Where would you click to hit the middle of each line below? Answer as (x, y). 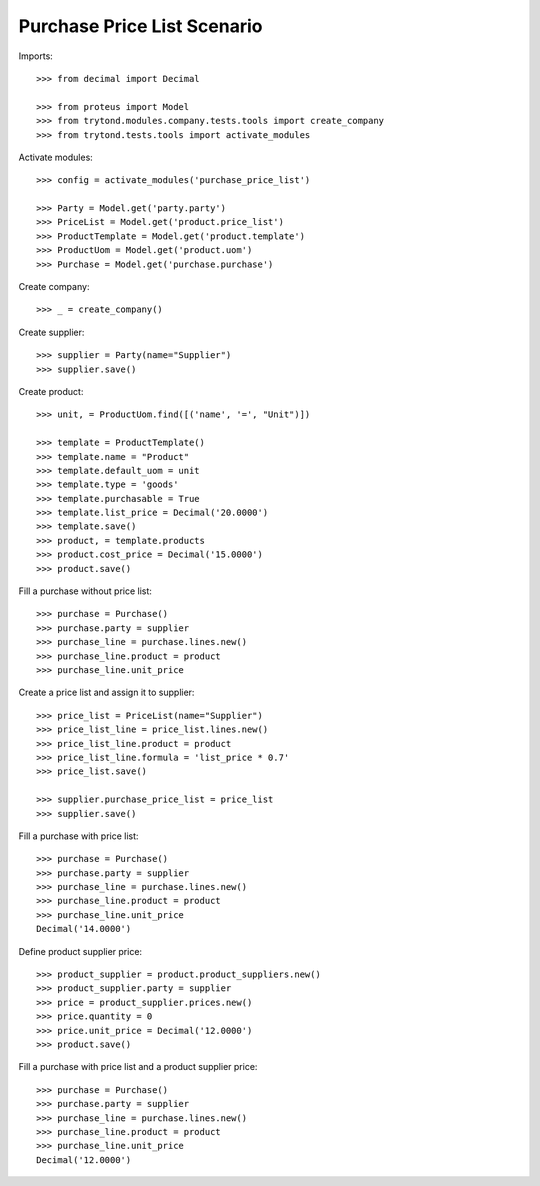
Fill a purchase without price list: (85, 591)
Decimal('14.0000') (84, 929)
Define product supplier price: (80, 951)
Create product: (51, 391)
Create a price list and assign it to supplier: (106, 692)
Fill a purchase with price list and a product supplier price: (138, 1067)
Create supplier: (51, 332)
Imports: (36, 56)
